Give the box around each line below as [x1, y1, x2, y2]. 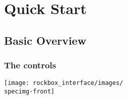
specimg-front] [4, 88, 55, 95]
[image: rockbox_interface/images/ [4, 79, 123, 87]
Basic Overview [4, 32, 87, 48]
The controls [4, 59, 56, 71]
